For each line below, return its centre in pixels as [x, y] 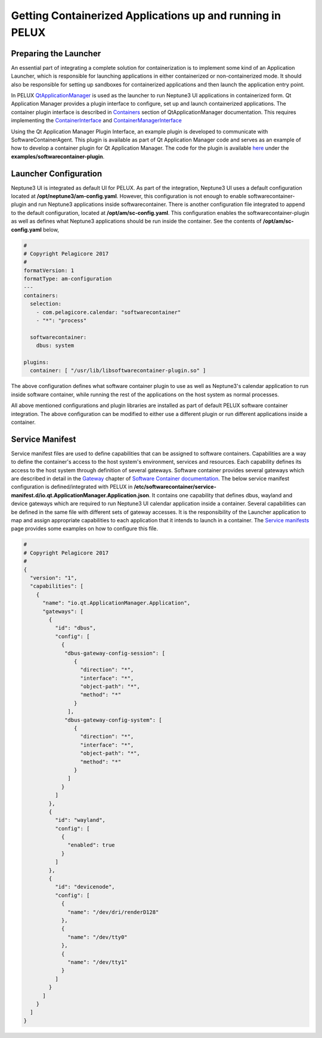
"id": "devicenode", [85, 887]
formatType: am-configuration [68, 279]
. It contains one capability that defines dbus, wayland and [220, 495]
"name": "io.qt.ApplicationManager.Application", [117, 603]
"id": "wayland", [80, 820]
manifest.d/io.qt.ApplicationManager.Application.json [80, 495]
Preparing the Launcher [56, 53]
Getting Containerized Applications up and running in [146, 16]
